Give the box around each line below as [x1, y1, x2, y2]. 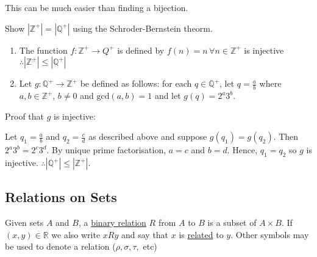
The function [19, 43, 68, 56]
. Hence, [227, 143, 258, 156]
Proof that [5, 109, 45, 122]
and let [154, 89, 181, 102]
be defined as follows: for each [80, 77, 192, 90]
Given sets [5, 216, 44, 229]
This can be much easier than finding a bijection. [5, 1, 188, 13]
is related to [179, 228, 224, 241]
